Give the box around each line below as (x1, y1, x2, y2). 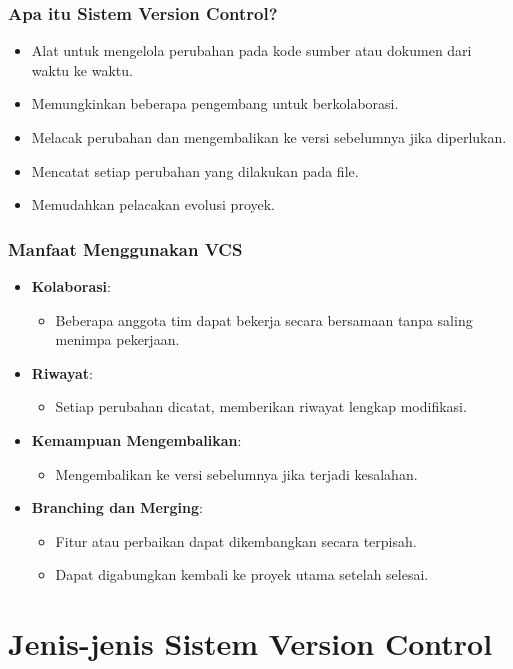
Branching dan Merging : (31, 497, 203, 518)
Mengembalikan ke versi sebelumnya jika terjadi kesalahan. (55, 463, 418, 484)
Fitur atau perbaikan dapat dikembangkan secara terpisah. (55, 530, 417, 551)
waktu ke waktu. (31, 59, 133, 80)
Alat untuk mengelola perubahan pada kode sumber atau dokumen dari (31, 40, 472, 61)
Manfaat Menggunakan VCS (8, 236, 243, 261)
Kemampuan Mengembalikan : (31, 429, 242, 450)
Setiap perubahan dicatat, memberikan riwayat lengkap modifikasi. (55, 396, 467, 417)
